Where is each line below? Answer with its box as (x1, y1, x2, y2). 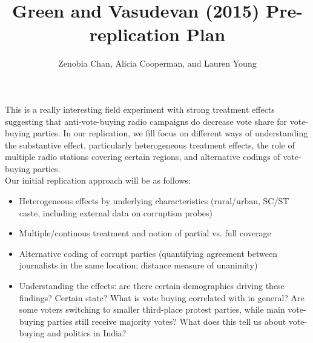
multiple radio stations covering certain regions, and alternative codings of (5, 150, 280, 163)
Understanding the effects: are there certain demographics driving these (19, 279, 285, 292)
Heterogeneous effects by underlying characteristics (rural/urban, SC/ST (19, 195, 289, 207)
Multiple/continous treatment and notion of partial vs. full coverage (19, 227, 271, 239)
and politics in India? (47, 327, 127, 339)
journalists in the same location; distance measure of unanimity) (19, 259, 258, 271)
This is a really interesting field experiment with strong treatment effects (5, 102, 275, 115)
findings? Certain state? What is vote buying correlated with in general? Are (19, 291, 305, 304)
